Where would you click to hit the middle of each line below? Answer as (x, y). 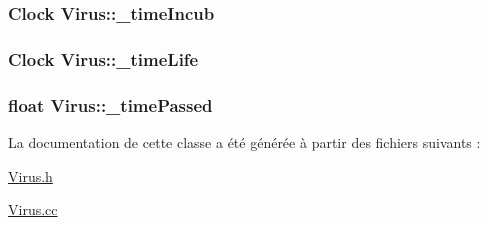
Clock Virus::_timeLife (103, 58)
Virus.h (30, 175)
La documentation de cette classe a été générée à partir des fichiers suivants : (244, 141)
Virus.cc (33, 209)
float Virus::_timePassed (110, 104)
